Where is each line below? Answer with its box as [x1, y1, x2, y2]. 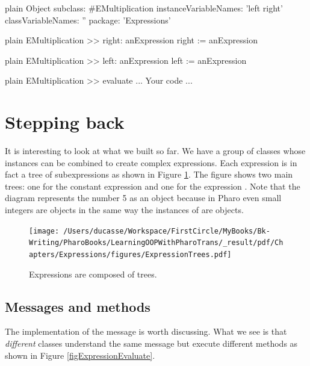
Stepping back [5, 110, 125, 134]
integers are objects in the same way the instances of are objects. [5, 203, 244, 216]
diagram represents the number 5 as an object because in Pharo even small [5, 191, 282, 204]
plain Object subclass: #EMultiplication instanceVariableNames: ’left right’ [5, 2, 283, 14]
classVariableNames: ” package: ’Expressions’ [5, 13, 171, 26]
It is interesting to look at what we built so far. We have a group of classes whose [5, 144, 306, 157]
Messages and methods [5, 297, 150, 315]
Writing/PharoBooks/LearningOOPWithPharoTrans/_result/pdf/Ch [29, 238, 284, 247]
